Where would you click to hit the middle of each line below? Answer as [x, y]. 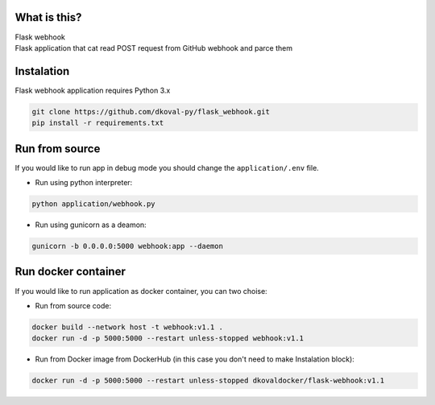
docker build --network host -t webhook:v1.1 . [127, 327]
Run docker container [70, 272]
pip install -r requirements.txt [98, 123]
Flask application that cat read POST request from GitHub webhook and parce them [154, 48]
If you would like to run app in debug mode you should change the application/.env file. [167, 167]
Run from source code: [73, 305]
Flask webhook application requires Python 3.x [93, 90]
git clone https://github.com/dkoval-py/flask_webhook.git [151, 112]
